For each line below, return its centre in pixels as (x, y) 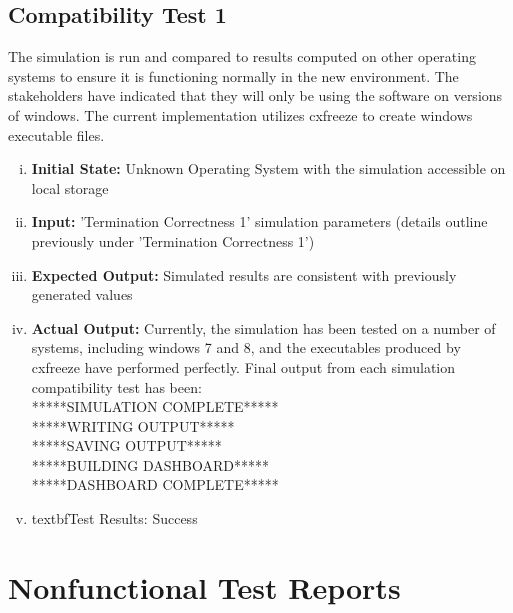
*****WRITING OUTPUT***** (133, 425)
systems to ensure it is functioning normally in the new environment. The (233, 75)
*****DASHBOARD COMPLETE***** (155, 484)
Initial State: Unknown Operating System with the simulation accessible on (268, 168)
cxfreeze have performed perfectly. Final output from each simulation (243, 366)
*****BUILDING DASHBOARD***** (150, 464)
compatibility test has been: (116, 386)
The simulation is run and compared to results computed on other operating (242, 56)
